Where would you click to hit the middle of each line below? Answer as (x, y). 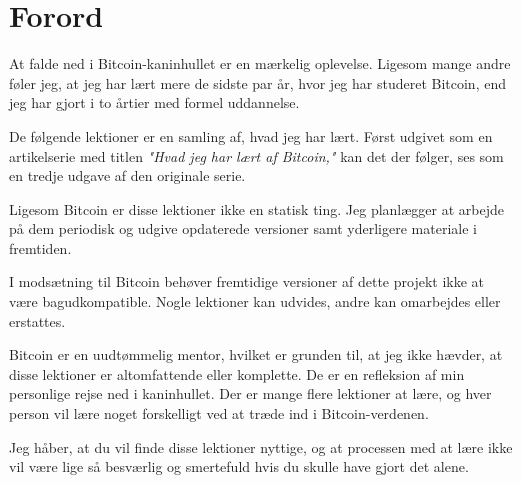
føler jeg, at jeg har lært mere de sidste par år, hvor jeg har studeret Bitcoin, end (257, 82)
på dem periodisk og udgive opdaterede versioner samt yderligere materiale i (243, 228)
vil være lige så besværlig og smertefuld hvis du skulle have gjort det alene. (239, 466)
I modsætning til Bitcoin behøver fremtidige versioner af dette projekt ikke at (246, 281)
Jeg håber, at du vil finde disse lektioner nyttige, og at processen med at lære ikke (261, 446)
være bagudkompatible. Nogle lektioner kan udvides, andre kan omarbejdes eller (255, 301)
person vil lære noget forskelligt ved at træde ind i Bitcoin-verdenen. (219, 413)
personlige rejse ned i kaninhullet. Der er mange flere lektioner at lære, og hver (250, 393)
